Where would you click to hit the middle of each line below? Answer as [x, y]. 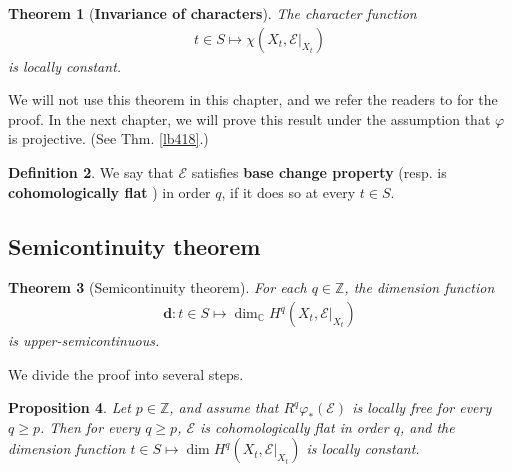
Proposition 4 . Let [69, 407]
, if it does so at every [288, 191]
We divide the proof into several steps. [126, 373]
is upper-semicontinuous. [84, 340]
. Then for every [90, 426]
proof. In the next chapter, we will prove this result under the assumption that [249, 118]
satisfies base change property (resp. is [319, 172]
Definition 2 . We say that [91, 172]
